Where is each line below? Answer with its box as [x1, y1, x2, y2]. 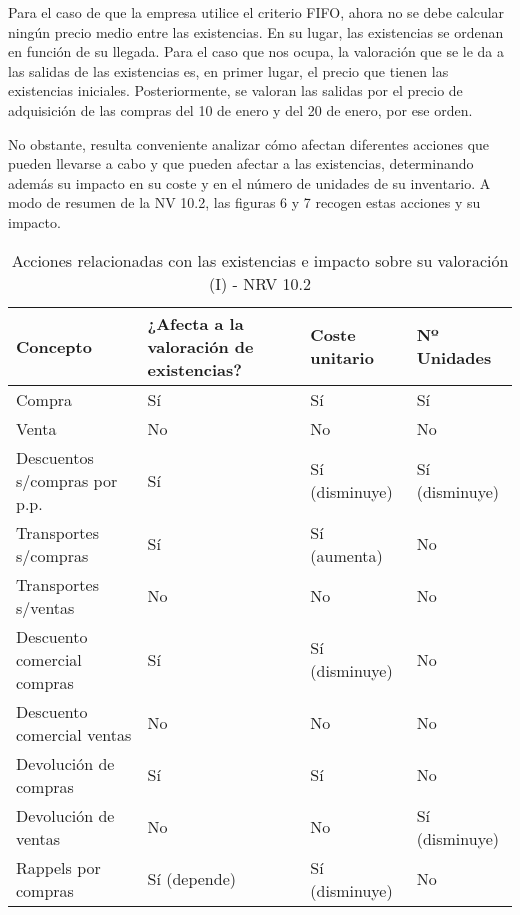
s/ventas [16, 595, 75, 619]
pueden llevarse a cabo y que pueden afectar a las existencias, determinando [8, 153, 474, 174]
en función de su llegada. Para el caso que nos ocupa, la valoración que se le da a [8, 41, 504, 62]
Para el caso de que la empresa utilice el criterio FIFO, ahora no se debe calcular [8, 2, 505, 22]
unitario [310, 346, 374, 370]
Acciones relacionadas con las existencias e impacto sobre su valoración [11, 248, 509, 272]
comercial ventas [16, 722, 132, 746]
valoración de [147, 334, 254, 358]
